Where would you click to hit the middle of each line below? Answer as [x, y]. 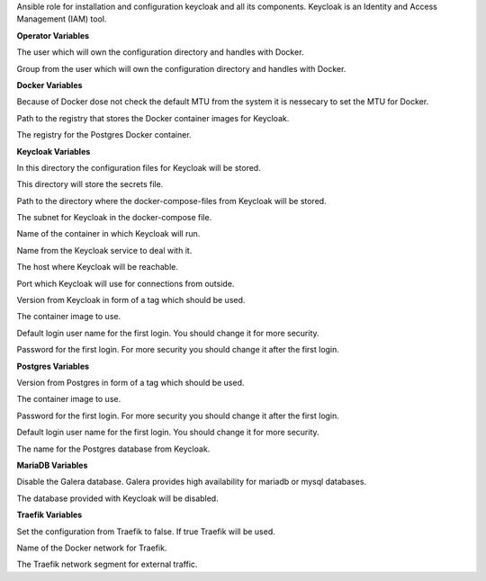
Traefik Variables [49, 515]
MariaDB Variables [52, 465]
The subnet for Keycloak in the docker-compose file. [114, 218]
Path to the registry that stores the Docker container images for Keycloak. [153, 118]
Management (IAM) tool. [62, 19]
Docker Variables [49, 85]
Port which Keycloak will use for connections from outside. [126, 283]
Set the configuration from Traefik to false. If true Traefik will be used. [146, 532]
